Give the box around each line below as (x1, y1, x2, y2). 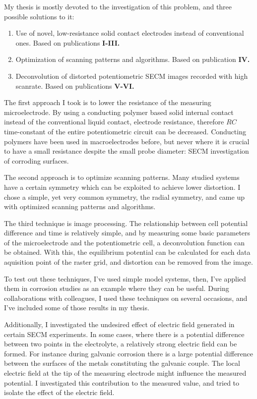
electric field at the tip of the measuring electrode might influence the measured (4, 368, 247, 378)
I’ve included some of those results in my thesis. (4, 302, 149, 313)
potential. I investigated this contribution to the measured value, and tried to (4, 377, 240, 388)
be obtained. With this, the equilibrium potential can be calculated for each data (4, 247, 251, 257)
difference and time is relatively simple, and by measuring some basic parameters (4, 228, 251, 238)
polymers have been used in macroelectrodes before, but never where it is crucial (4, 136, 250, 146)
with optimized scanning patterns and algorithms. (4, 201, 156, 212)
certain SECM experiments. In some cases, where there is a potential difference (4, 329, 245, 339)
